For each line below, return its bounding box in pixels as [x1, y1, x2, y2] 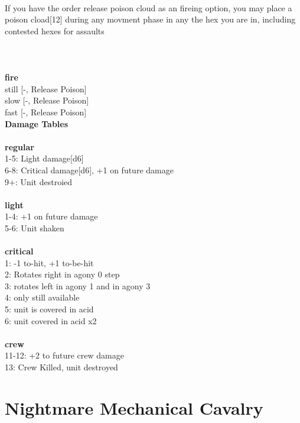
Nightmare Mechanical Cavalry [5, 395, 263, 419]
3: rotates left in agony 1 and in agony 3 [5, 279, 151, 292]
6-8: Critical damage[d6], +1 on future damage [5, 163, 174, 176]
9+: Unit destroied [5, 175, 73, 188]
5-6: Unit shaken [5, 221, 64, 234]
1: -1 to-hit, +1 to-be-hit [5, 256, 94, 269]
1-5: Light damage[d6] [5, 152, 84, 164]
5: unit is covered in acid [5, 303, 94, 315]
